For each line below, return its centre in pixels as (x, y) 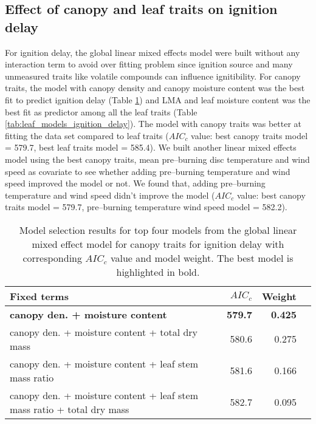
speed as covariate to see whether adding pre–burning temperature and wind (148, 171)
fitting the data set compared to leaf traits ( (87, 135)
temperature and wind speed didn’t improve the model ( (110, 195)
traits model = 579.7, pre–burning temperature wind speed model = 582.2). (146, 207)
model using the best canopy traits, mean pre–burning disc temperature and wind (157, 159)
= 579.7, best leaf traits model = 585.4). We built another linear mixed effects (151, 147)
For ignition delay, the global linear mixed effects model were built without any (153, 52)
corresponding (53, 258)
